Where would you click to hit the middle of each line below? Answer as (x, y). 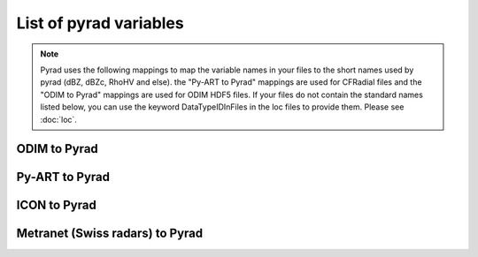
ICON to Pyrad (56, 205)
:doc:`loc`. (58, 119)
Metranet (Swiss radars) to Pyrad (110, 234)
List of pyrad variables (100, 23)
